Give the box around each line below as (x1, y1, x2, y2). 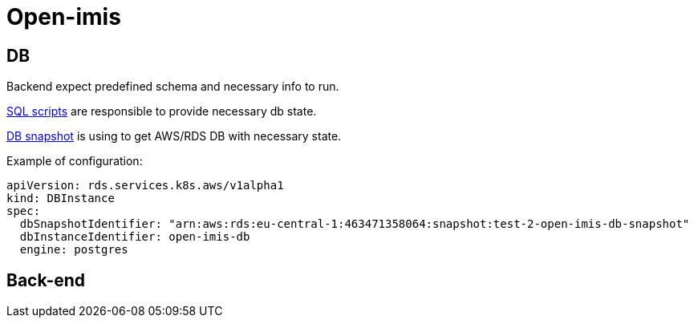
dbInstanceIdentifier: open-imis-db (19, 230, 250, 244)
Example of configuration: (6, 154, 143, 168)
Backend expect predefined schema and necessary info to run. (6, 79, 339, 94)
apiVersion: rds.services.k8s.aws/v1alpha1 (6, 179, 284, 192)
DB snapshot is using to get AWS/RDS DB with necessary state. (6, 129, 342, 144)
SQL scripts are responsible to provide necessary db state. (6, 104, 317, 119)
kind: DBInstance (6, 192, 115, 205)
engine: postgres (19, 243, 128, 257)
